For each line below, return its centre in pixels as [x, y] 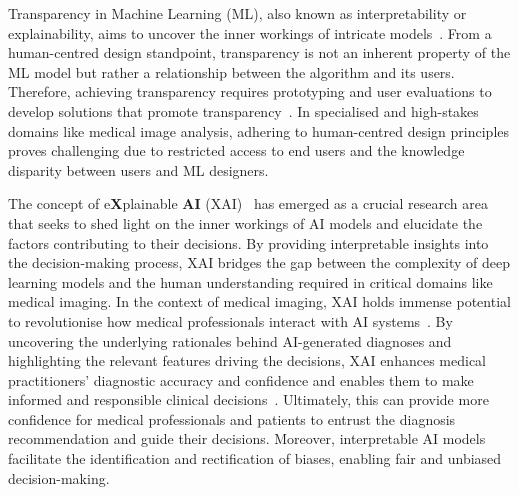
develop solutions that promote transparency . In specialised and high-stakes [243, 110]
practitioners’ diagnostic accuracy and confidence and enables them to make [241, 379]
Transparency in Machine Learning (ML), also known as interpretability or [237, 13]
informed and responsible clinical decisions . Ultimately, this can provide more [248, 399]
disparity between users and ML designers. [138, 169]
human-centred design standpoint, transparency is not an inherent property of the [259, 52]
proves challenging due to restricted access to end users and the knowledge [236, 150]
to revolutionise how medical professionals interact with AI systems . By [230, 320]
